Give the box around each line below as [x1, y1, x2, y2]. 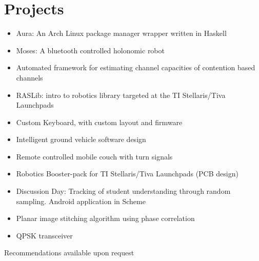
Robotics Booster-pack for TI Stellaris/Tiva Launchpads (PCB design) [16, 168, 238, 179]
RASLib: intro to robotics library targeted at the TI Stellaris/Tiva [16, 89, 226, 100]
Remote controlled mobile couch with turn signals [16, 151, 173, 162]
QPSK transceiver [16, 230, 73, 240]
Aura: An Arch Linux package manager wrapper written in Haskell [16, 28, 227, 38]
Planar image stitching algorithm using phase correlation [16, 213, 195, 224]
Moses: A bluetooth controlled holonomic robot [16, 45, 165, 55]
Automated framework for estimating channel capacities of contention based [16, 62, 255, 73]
